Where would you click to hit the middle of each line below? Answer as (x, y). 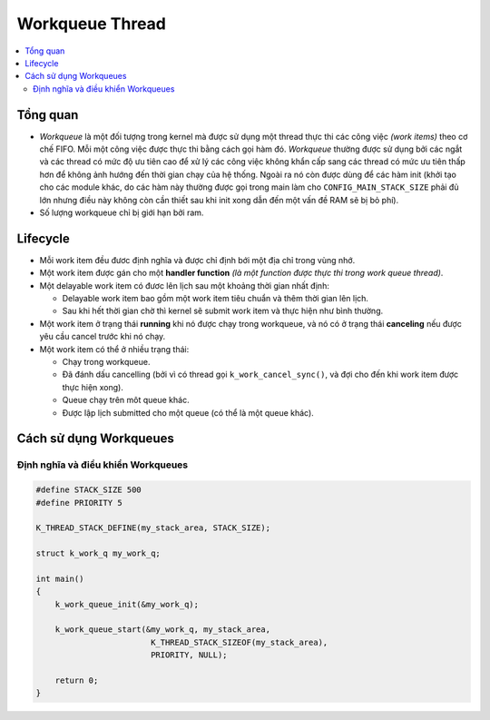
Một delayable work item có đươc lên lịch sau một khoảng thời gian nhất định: (185, 285)
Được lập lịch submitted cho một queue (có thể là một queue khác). (188, 412)
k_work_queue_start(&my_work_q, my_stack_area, (163, 630)
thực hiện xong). (93, 387)
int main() (60, 578)
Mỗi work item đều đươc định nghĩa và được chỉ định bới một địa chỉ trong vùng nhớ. (197, 260)
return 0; (77, 680)
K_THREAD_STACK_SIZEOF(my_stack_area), (239, 642)
